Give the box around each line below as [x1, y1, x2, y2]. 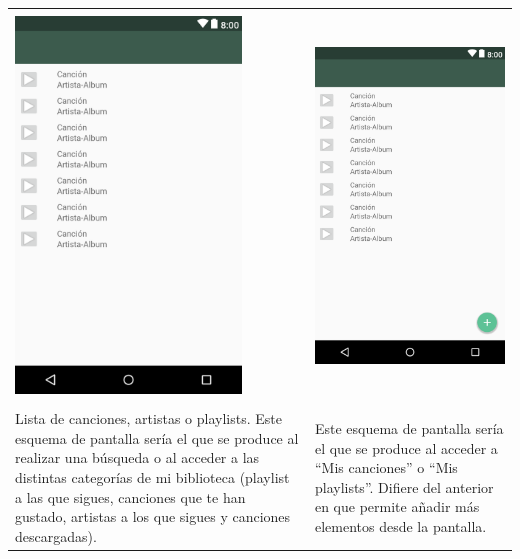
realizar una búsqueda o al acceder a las [15, 447, 260, 468]
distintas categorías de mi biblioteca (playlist [15, 467, 290, 488]
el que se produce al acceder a [314, 437, 498, 458]
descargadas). [15, 525, 97, 546]
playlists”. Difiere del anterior [314, 476, 494, 497]
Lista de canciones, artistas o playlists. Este [15, 408, 282, 429]
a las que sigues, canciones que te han [15, 486, 246, 507]
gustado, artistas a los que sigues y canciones [15, 506, 291, 527]
